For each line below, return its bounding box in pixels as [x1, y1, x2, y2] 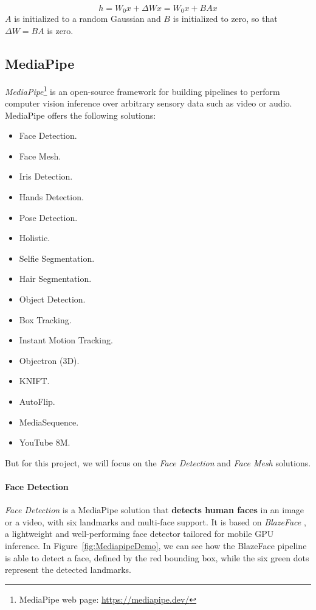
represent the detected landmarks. [5, 563, 131, 576]
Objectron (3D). [19, 354, 80, 366]
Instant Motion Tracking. [19, 334, 113, 346]
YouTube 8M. [19, 436, 70, 449]
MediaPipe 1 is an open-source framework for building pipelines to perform [5, 83, 280, 97]
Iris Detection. [19, 170, 73, 183]
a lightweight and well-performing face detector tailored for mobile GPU [5, 527, 274, 540]
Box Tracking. [19, 313, 72, 326]
